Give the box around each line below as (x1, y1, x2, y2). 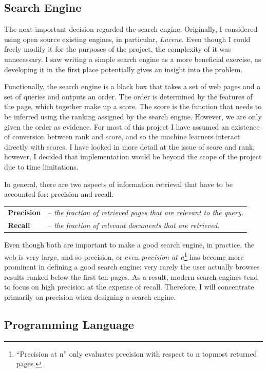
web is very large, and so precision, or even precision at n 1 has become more (4, 250, 244, 262)
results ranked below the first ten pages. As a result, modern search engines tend (4, 271, 258, 282)
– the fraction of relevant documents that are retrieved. (48, 220, 220, 231)
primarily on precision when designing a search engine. (4, 292, 176, 302)
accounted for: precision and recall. (4, 189, 114, 199)
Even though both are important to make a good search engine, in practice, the (4, 239, 255, 250)
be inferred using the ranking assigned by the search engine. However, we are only (4, 111, 262, 121)
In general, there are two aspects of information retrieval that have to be (4, 178, 233, 189)
